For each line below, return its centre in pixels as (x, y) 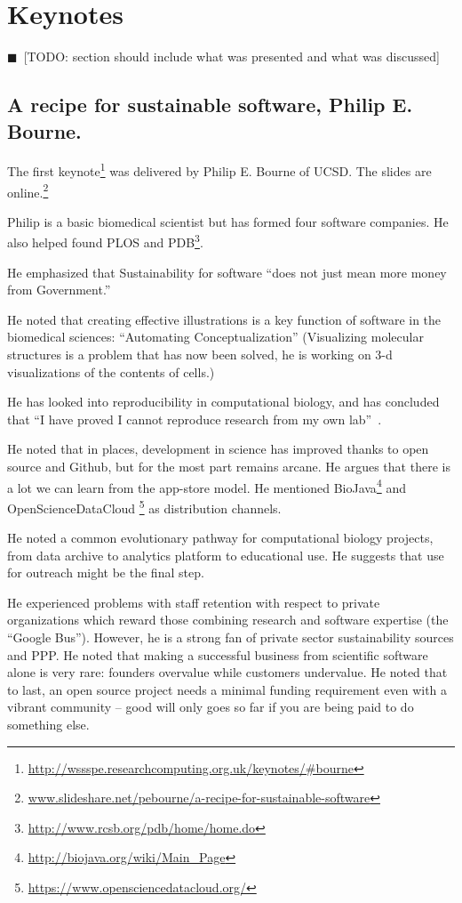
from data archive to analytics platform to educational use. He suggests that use (226, 555)
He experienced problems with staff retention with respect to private (194, 602)
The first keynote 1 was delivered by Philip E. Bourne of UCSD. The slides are (219, 169)
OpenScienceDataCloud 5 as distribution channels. (144, 506)
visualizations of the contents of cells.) (111, 371)
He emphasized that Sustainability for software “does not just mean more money (227, 272)
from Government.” (59, 290)
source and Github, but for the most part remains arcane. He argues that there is (229, 466)
